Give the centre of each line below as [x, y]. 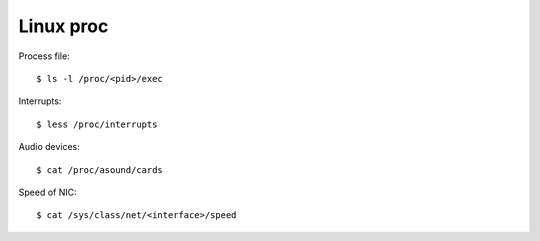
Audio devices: [49, 147]
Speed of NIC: [47, 192]
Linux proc [63, 26]
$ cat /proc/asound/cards [100, 169]
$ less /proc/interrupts [97, 124]
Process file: [44, 56]
